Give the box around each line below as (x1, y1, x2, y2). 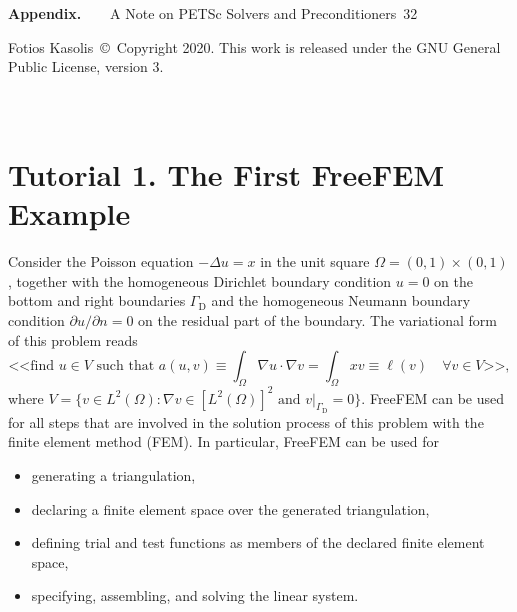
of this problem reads (8, 329, 138, 350)
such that (96, 359, 155, 374)
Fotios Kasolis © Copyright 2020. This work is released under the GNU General (8, 36, 501, 57)
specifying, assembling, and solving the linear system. (31, 585, 359, 606)
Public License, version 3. (8, 56, 164, 77)
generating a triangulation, (31, 464, 196, 485)
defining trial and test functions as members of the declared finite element (31, 532, 485, 553)
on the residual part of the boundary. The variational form (138, 310, 497, 331)
